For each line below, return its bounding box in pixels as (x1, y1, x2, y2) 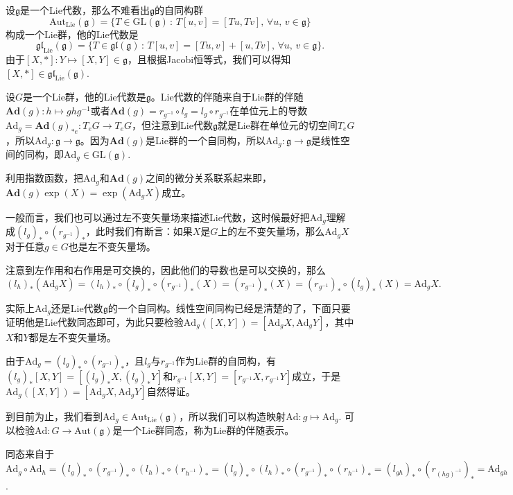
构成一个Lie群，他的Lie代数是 (6, 26, 139, 41)
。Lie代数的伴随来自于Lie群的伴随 (150, 89, 304, 104)
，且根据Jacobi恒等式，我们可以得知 (128, 51, 291, 66)
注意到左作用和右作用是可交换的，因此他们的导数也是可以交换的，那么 (6, 262, 326, 277)
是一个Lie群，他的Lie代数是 (23, 89, 146, 104)
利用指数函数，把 (6, 171, 83, 185)
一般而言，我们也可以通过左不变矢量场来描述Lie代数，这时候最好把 (6, 209, 310, 224)
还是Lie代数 (51, 300, 103, 315)
